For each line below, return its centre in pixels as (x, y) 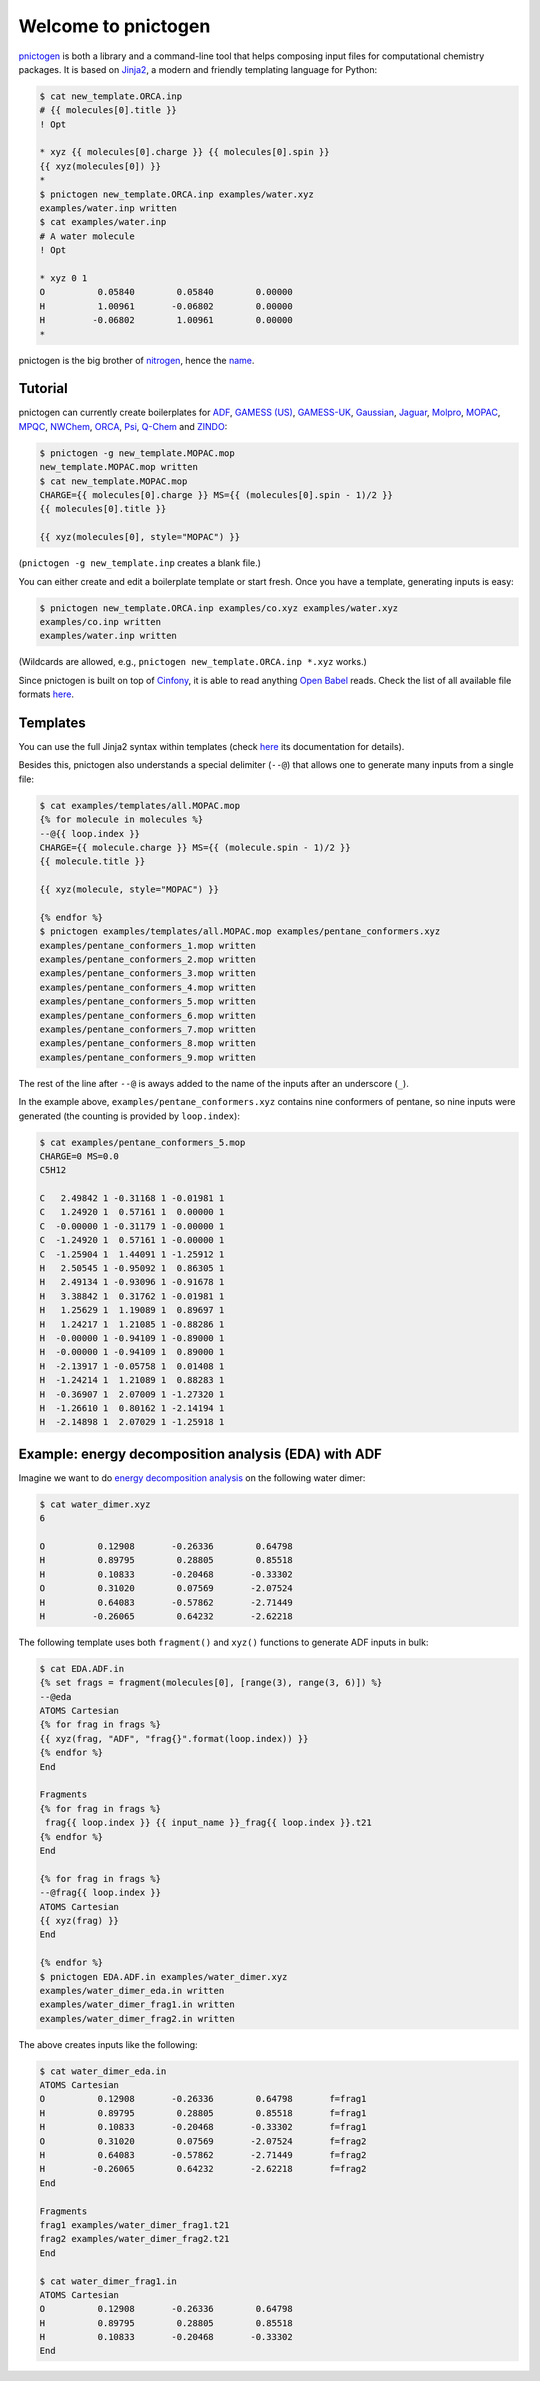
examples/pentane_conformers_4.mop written (148, 987)
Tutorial (43, 388)
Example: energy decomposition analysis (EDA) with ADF (200, 1453)
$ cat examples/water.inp (103, 222)
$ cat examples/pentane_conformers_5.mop (142, 1142)
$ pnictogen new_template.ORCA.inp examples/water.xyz (176, 194)
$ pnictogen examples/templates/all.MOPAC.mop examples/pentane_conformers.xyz (240, 931)
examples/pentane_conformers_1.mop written (148, 945)
